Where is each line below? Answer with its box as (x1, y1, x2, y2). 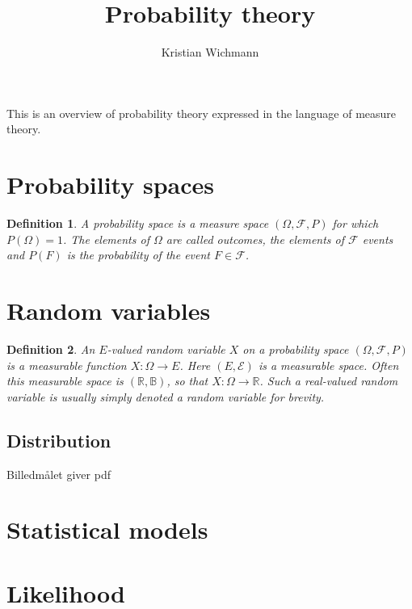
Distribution (6, 427, 111, 452)
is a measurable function (6, 356, 127, 373)
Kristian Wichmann (161, 44, 259, 61)
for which (332, 215, 379, 232)
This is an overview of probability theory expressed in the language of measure (6, 104, 397, 121)
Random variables (6, 294, 211, 326)
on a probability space (242, 340, 349, 357)
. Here (179, 356, 211, 373)
